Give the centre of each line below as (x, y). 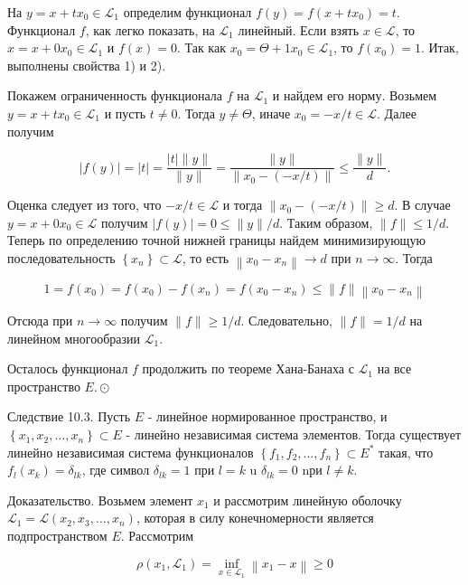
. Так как (201, 47)
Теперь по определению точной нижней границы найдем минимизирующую (216, 240)
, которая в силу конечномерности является (255, 518)
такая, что (406, 452)
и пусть (125, 113)
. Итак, (440, 47)
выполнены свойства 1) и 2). (87, 65)
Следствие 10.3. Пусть (69, 416)
